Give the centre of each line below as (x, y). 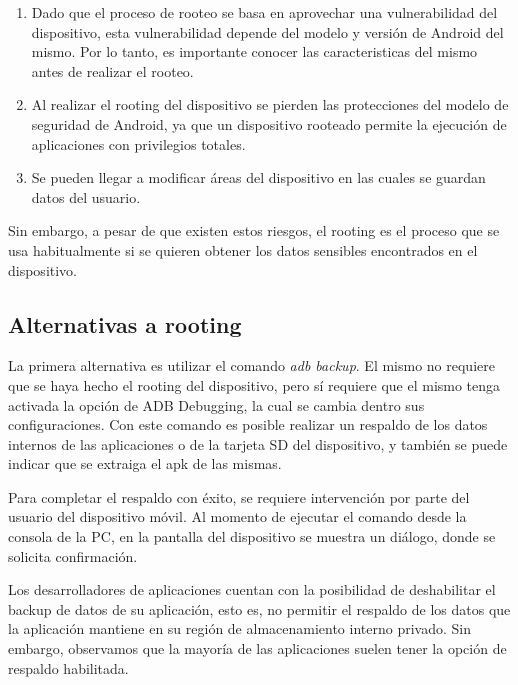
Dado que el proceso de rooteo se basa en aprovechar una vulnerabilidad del (264, 12)
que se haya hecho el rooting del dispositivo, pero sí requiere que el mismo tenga (254, 384)
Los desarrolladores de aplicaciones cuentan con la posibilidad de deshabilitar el (252, 589)
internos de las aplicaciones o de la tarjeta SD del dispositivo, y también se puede (258, 443)
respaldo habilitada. (68, 667)
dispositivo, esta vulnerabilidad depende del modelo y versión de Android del (267, 31)
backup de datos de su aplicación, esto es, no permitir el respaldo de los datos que (259, 608)
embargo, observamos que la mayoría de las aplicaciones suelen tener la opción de (257, 648)
